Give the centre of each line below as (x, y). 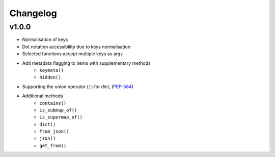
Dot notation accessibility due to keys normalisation (76, 47)
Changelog (33, 13)
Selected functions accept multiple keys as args (73, 54)
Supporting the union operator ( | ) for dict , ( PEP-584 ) (78, 87)
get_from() (53, 145)
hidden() (50, 77)
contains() (53, 103)
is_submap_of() (58, 110)
